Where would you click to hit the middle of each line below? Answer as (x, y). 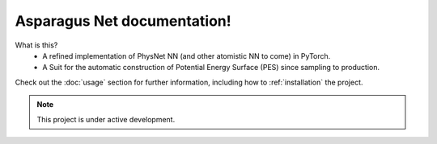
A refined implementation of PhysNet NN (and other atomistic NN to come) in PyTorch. (187, 56)
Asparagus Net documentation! (123, 21)
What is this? (36, 45)
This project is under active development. (106, 119)
